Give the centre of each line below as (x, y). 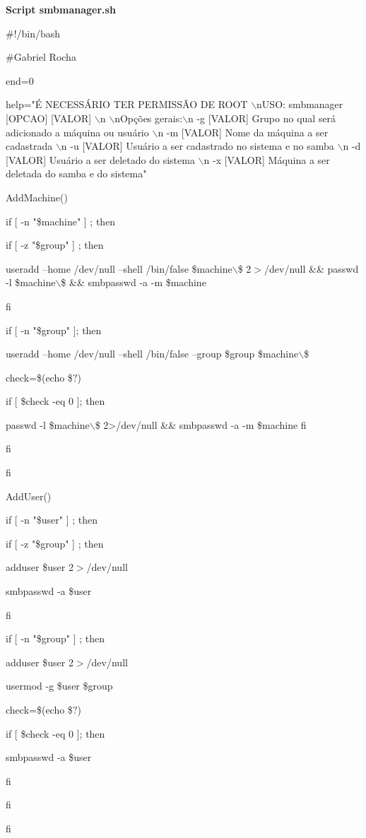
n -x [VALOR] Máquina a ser (267, 159)
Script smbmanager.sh (61, 9)
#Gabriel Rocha (41, 57)
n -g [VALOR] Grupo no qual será (262, 118)
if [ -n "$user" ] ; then (52, 520)
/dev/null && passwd (312, 268)
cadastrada (29, 146)
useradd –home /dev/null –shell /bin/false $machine (119, 268)
